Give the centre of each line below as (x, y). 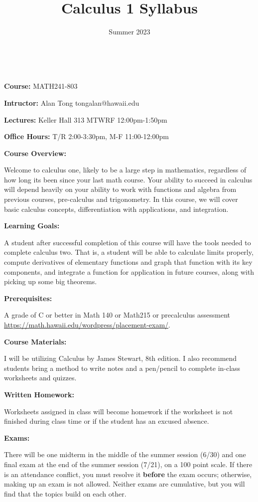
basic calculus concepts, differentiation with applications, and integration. (116, 209)
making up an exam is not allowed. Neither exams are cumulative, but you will (125, 484)
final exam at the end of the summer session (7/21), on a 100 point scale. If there (128, 464)
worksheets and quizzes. (40, 378)
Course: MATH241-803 (41, 86)
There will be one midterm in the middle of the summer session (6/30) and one (125, 454)
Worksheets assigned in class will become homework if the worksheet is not (119, 411)
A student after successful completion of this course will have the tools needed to (128, 242)
